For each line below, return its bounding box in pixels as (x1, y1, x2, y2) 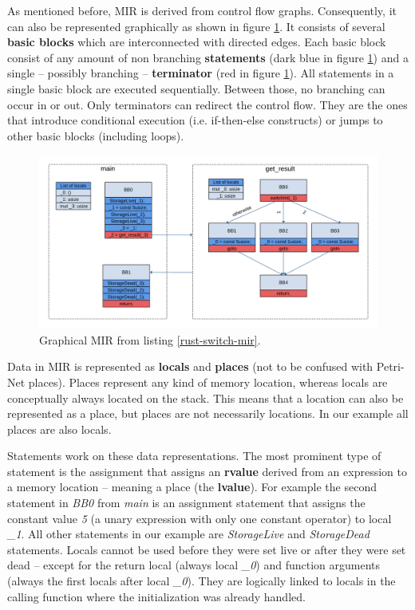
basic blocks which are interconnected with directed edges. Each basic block (7, 33, 386, 50)
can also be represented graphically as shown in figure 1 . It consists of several (7, 18, 385, 34)
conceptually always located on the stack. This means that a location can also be (7, 389, 404, 406)
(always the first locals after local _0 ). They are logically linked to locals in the (7, 573, 396, 589)
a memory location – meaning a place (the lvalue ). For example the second (7, 478, 377, 495)
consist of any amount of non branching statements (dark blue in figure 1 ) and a (7, 49, 409, 65)
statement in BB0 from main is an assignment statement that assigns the (7, 494, 366, 511)
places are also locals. (7, 420, 112, 437)
